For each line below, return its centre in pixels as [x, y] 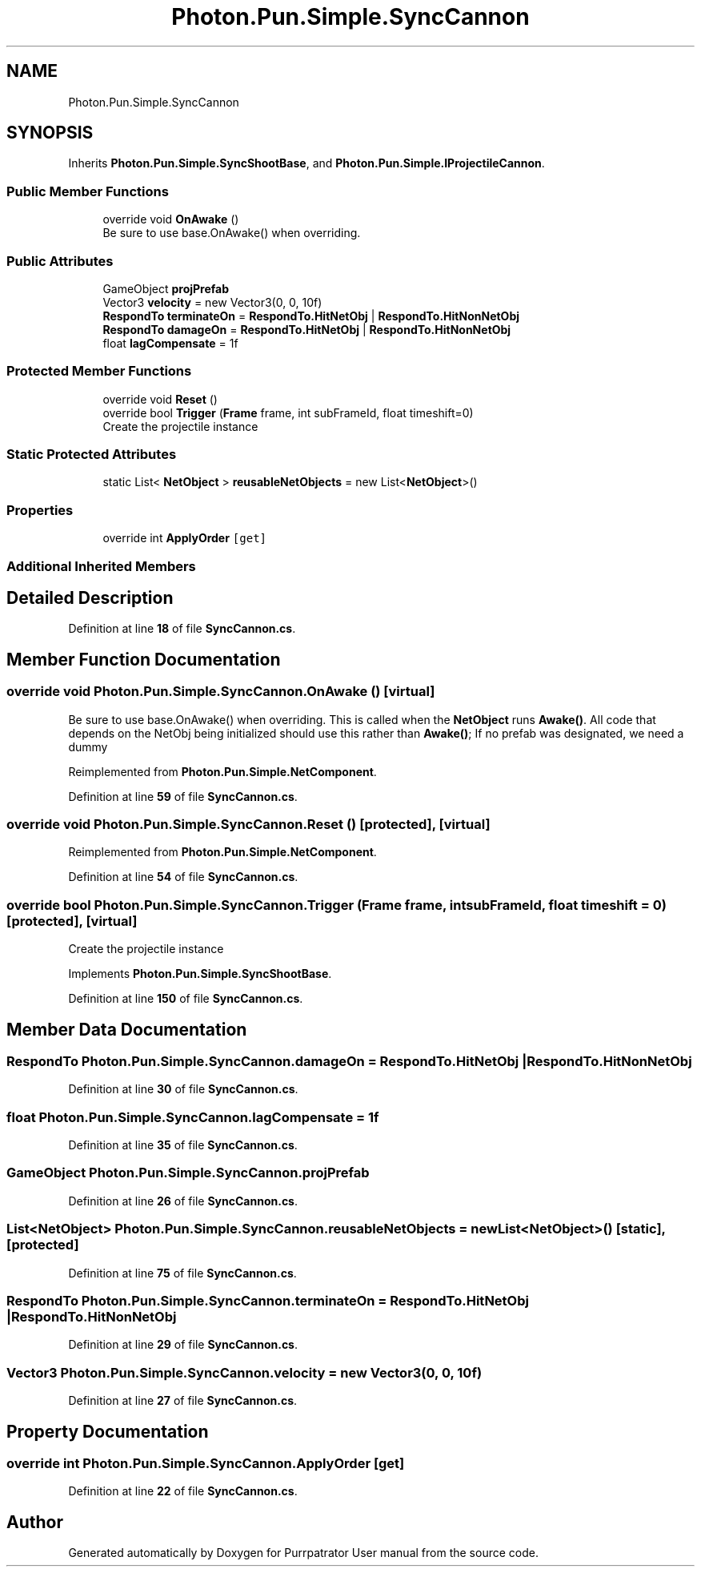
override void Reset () [160, 399]
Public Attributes [60, 261]
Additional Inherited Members [101, 566]
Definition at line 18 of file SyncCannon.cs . [182, 629]
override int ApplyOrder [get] [184, 538]
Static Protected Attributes [92, 455]
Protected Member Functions [99, 371]
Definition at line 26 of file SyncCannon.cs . [183, 1201]
